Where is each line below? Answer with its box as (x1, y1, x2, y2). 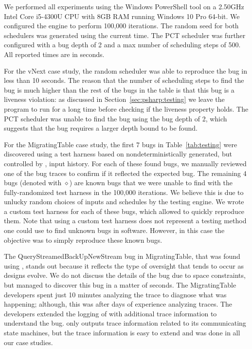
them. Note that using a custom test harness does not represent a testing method (4, 215, 247, 226)
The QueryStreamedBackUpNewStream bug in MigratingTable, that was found (4, 251, 240, 261)
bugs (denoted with (4, 177, 62, 188)
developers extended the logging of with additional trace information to (4, 308, 217, 318)
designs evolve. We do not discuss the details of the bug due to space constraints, (4, 270, 246, 280)
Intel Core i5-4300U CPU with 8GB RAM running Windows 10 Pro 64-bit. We (4, 11, 240, 21)
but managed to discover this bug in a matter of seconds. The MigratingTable (4, 280, 236, 290)
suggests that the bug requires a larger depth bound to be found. (4, 123, 198, 133)
